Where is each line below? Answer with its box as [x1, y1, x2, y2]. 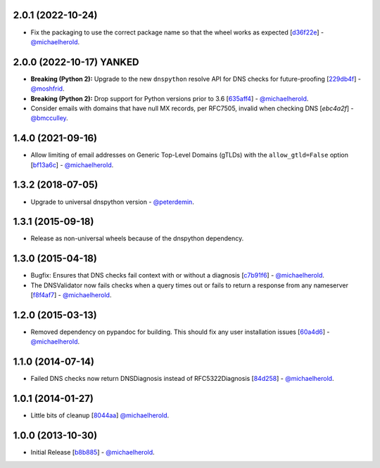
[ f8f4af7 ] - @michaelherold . [30, 291, 112, 299]
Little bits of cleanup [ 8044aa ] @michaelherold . [30, 411, 170, 420]
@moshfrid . [30, 84, 65, 93]
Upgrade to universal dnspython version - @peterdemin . [30, 197, 195, 206]
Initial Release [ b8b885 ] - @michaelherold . [30, 448, 155, 457]
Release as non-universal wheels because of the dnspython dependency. [30, 234, 244, 242]
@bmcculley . [30, 114, 68, 122]
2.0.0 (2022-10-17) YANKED [13, 56, 139, 68]
